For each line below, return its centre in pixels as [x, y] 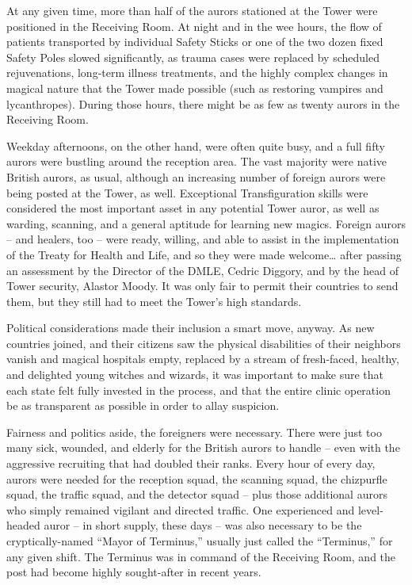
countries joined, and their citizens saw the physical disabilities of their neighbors [204, 343]
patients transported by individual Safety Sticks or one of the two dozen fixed [195, 42]
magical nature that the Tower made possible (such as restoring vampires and [195, 88]
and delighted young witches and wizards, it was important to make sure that [195, 375]
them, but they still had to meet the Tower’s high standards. [154, 301]
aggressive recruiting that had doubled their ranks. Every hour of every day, [191, 463]
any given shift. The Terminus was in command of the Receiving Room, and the [201, 556]
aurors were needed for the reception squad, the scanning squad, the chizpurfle [197, 478]
